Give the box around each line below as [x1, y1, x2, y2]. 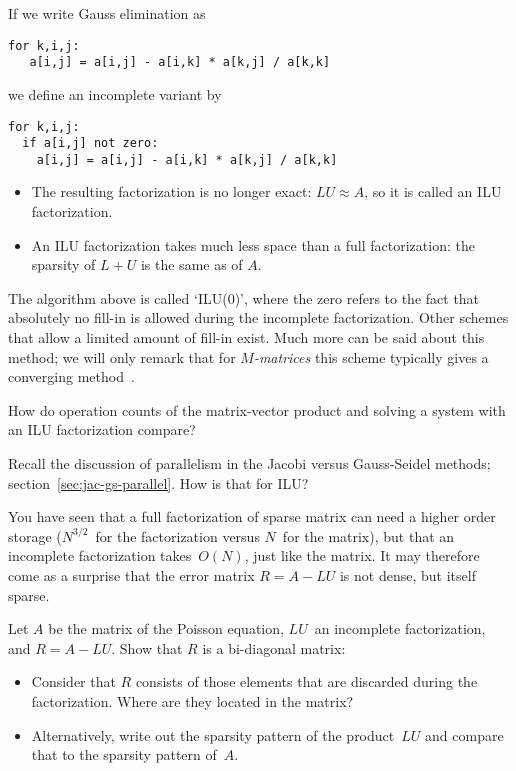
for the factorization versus [95, 525, 260, 546]
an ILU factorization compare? [8, 419, 196, 440]
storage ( [8, 525, 62, 546]
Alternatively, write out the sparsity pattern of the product [31, 724, 395, 745]
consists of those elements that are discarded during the [135, 671, 478, 692]
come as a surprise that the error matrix [8, 564, 255, 585]
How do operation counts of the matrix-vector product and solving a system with [8, 399, 506, 420]
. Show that [111, 637, 183, 658]
